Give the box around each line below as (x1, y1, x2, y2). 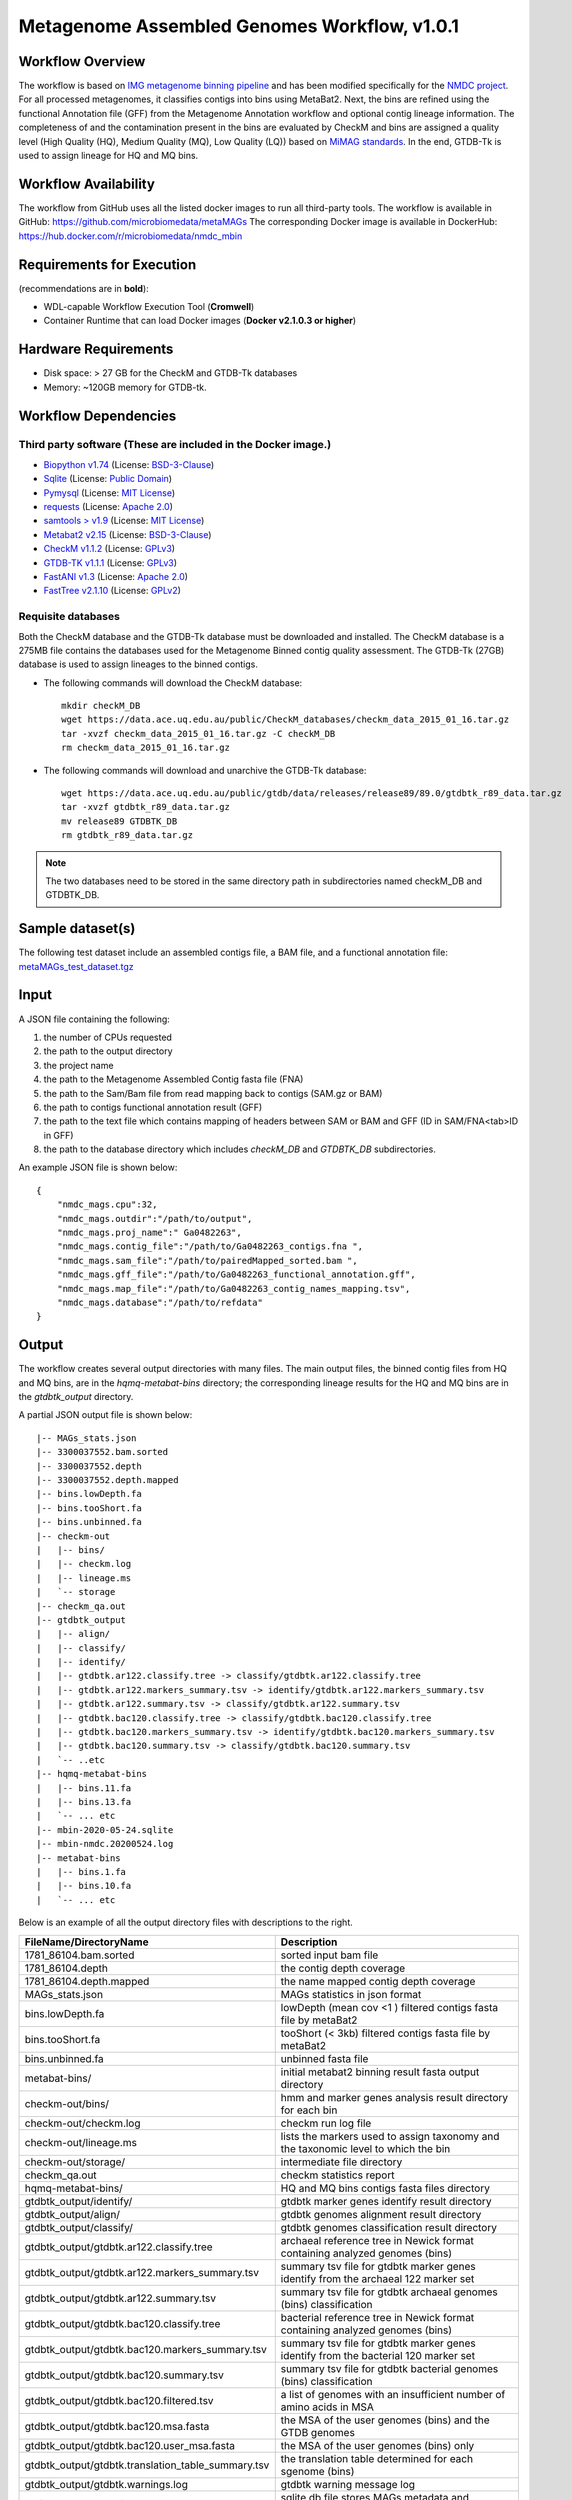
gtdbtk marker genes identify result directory (280, 2194, 492, 2208)
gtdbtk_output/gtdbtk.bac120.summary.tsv (24, 2368, 224, 2382)
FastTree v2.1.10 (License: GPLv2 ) (43, 585, 182, 597)
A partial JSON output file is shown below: (18, 1409, 193, 1421)
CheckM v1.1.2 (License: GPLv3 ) (43, 543, 175, 555)
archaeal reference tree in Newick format (280, 2233, 474, 2247)
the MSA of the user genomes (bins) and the (280, 2413, 490, 2427)
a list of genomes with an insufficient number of (280, 2387, 506, 2401)
